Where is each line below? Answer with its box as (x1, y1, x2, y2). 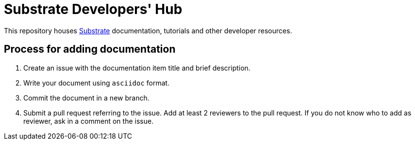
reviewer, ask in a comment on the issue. (23, 116, 154, 125)
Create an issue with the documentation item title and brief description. (23, 63, 250, 72)
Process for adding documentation (4, 43, 176, 56)
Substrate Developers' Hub (4, 1, 183, 17)
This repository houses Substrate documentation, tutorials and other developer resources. (4, 26, 292, 35)
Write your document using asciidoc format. (23, 78, 170, 87)
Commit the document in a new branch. (23, 93, 149, 102)
